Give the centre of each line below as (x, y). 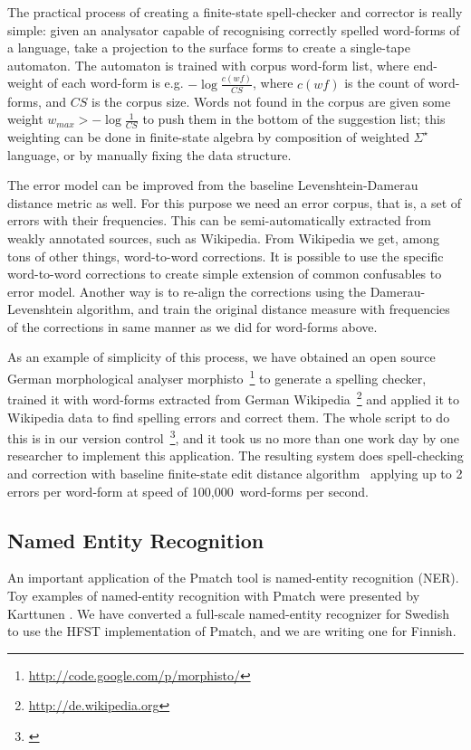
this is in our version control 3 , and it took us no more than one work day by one (234, 437)
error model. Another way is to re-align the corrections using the (187, 291)
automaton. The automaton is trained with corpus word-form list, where (208, 65)
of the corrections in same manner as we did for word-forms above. (192, 326)
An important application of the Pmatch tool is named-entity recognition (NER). (233, 578)
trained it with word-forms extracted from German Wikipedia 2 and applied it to (234, 398)
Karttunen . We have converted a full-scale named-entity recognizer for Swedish (229, 613)
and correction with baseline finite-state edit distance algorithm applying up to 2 (235, 473)
